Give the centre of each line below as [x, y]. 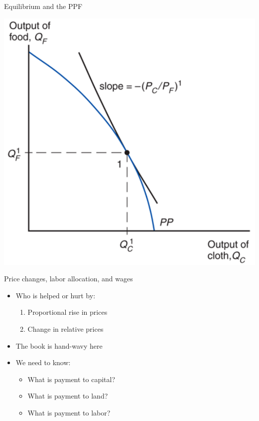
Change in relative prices [65, 329]
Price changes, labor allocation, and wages [68, 279]
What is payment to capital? [71, 379]
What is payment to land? [68, 396]
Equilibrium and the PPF [43, 6]
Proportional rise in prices [67, 312]
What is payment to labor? [69, 412]
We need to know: [43, 362]
